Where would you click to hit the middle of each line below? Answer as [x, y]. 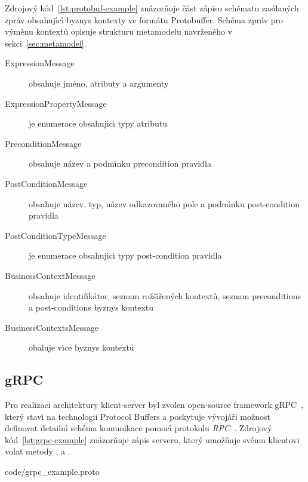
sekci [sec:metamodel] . [46, 43]
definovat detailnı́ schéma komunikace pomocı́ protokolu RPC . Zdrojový [138, 428]
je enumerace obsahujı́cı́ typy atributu [98, 123]
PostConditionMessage [46, 183]
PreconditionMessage [43, 143]
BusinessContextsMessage [52, 327]
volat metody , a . [38, 451]
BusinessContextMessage [50, 275]
